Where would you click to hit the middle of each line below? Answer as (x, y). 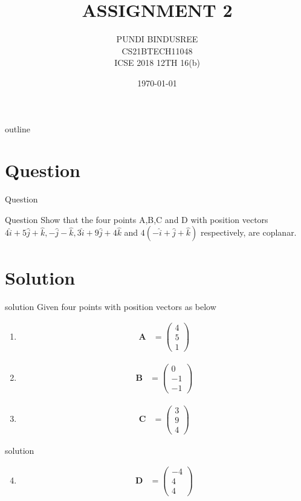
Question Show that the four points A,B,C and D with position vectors (137, 219)
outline (18, 128)
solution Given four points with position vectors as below (111, 306)
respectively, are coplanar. (249, 232)
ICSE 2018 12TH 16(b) (157, 63)
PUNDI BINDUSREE (157, 39)
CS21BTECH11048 (157, 50)
